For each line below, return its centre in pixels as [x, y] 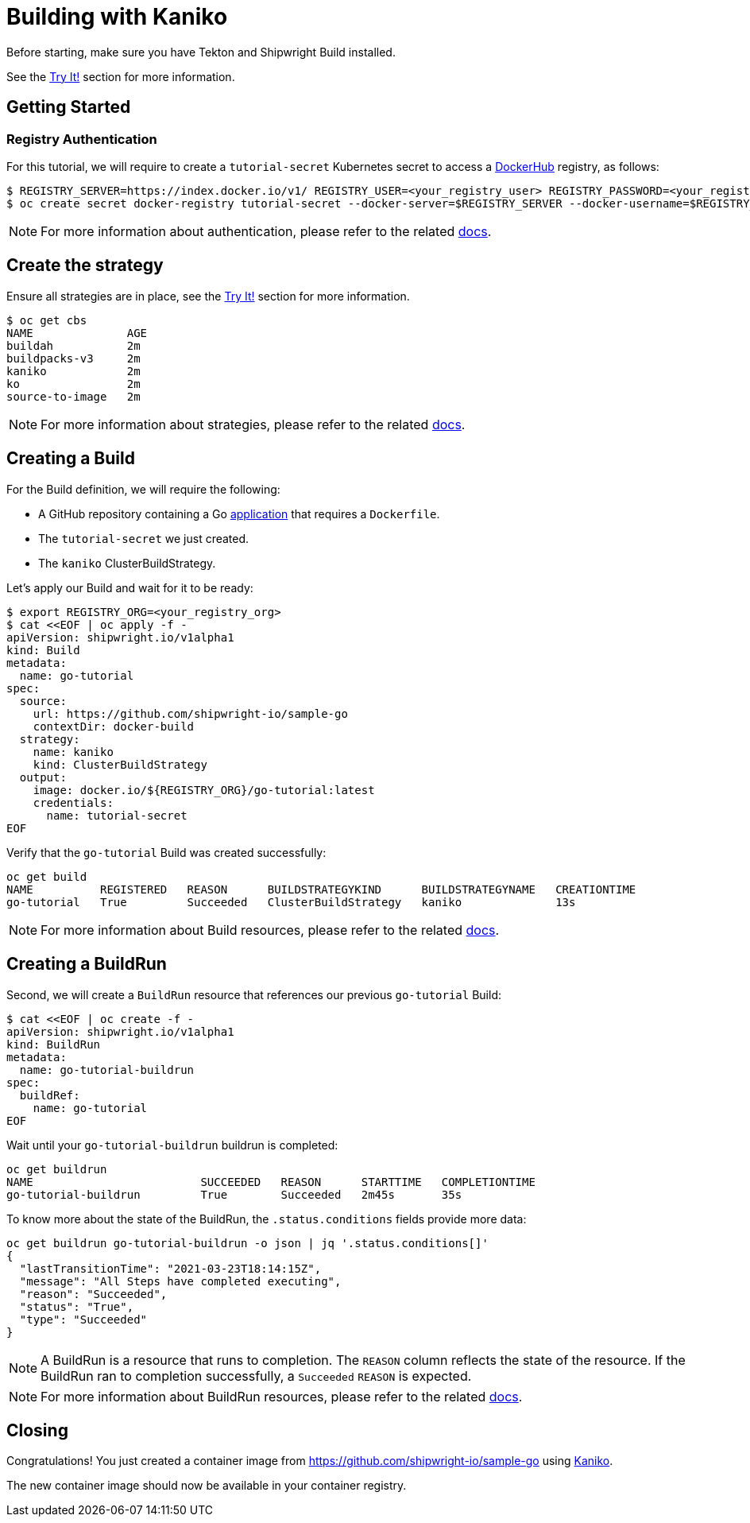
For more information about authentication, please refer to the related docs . [266, 231]
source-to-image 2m [73, 396]
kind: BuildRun [54, 1044]
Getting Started [69, 107]
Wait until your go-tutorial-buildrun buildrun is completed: [172, 1145]
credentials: [73, 802]
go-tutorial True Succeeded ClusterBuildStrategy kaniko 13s [291, 902]
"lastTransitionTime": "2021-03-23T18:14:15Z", [170, 1268]
